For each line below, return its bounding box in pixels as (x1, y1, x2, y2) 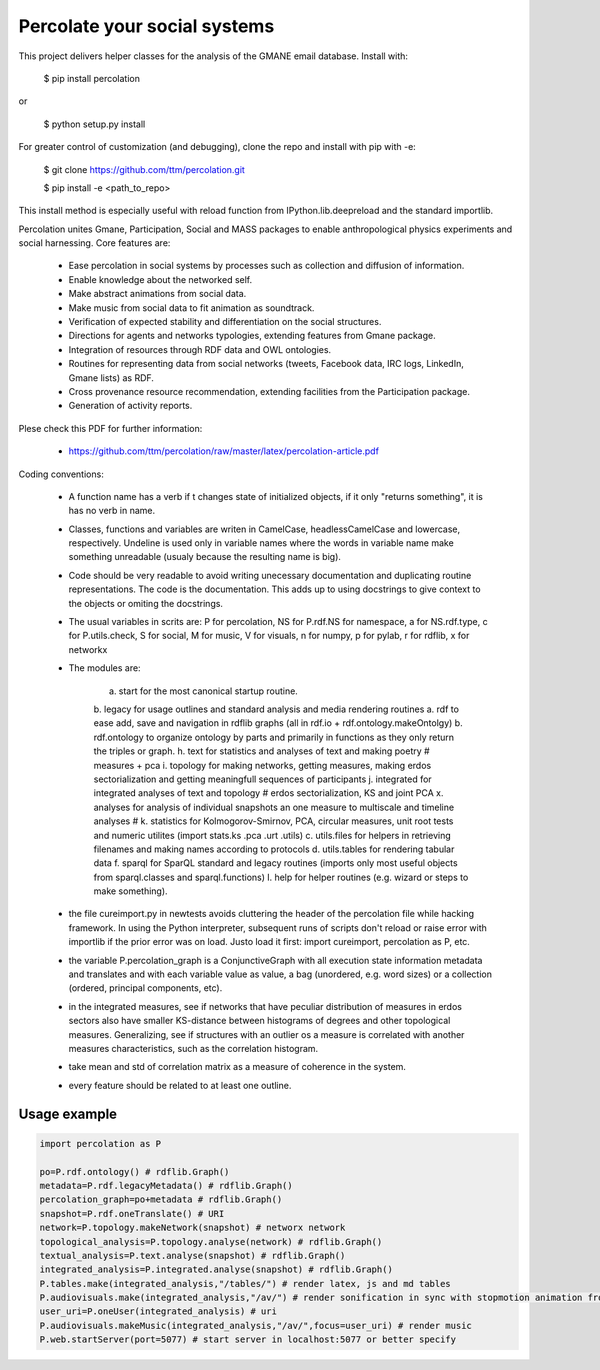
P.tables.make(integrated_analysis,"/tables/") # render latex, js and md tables (39, 1278, 452, 1289)
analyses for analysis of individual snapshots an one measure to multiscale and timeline (93, 801, 455, 813)
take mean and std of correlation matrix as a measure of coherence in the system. (68, 1061, 407, 1073)
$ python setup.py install (43, 118, 146, 130)
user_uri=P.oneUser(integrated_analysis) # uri (39, 1306, 277, 1317)
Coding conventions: (18, 468, 104, 480)
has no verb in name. (68, 505, 156, 517)
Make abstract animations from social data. (68, 288, 247, 300)
